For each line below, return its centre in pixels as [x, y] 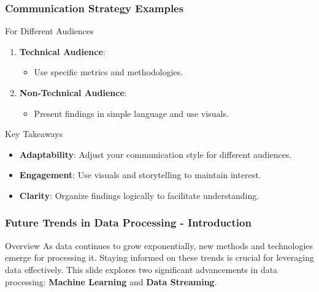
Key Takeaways [34, 134]
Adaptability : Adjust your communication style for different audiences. [156, 154]
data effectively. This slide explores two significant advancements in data [141, 269]
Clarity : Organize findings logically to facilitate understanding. [139, 195]
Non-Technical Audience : [73, 92]
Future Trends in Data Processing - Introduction [128, 223]
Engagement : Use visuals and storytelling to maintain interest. [140, 175]
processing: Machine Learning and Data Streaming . [111, 281]
